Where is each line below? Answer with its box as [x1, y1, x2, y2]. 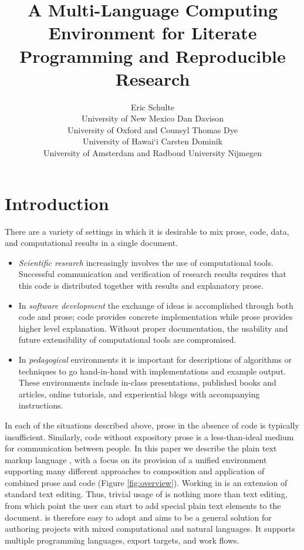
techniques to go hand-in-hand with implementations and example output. [18, 365, 286, 377]
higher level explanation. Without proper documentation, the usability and [18, 322, 288, 334]
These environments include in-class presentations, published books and [18, 376, 276, 389]
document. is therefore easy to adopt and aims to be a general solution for [5, 511, 272, 523]
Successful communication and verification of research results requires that [18, 268, 286, 280]
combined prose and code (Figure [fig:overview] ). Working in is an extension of [5, 476, 288, 488]
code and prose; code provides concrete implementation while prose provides [18, 311, 293, 323]
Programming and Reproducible [19, 43, 286, 68]
